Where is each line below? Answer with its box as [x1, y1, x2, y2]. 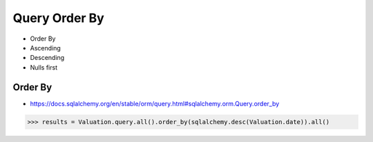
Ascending [30, 43, 61, 52]
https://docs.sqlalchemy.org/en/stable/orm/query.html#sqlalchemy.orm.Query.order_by [30, 99, 280, 108]
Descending [30, 54, 65, 62]
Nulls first [30, 63, 58, 72]
